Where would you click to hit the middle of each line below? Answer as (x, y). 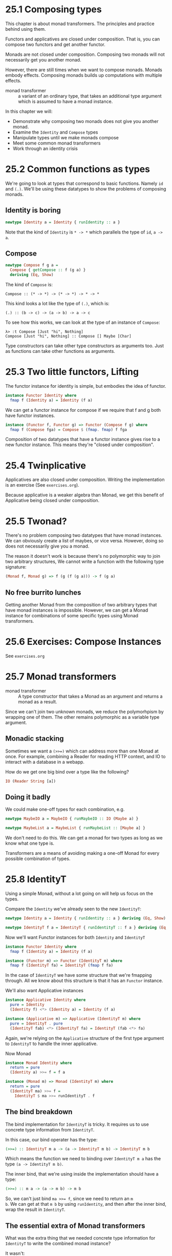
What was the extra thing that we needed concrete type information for (80, 1238)
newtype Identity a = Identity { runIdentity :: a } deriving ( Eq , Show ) (86, 918)
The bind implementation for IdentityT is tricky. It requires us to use (77, 1124)
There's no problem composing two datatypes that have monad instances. (84, 535)
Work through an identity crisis (45, 148)
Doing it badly (28, 797)
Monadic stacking (35, 739)
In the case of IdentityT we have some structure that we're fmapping (79, 975)
